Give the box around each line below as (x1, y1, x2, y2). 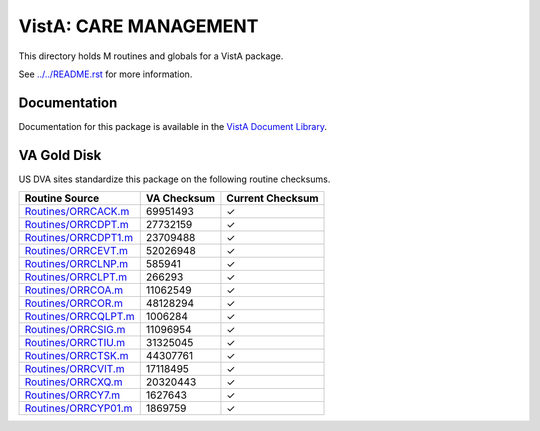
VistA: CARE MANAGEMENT (18, 15, 259, 37)
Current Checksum (226, 191, 319, 205)
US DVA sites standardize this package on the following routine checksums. (18, 173, 331, 185)
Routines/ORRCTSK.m (24, 349, 129, 363)
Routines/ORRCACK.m (24, 205, 130, 219)
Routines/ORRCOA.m (24, 283, 124, 297)
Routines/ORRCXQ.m (24, 375, 123, 389)
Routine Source (24, 191, 100, 205)
